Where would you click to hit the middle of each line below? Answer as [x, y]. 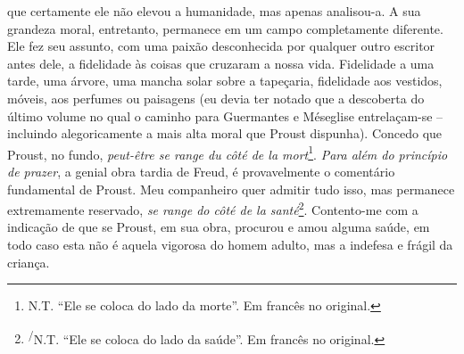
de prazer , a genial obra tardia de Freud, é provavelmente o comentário [201, 171]
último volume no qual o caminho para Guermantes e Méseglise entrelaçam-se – [225, 115]
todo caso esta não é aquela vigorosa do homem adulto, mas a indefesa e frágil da [230, 245]
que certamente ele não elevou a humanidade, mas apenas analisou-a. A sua [214, 11]
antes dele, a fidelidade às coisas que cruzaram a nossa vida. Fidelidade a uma [221, 63]
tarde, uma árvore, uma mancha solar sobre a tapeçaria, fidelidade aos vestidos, [225, 81]
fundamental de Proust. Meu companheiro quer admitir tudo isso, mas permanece [231, 189]
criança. [29, 262]
